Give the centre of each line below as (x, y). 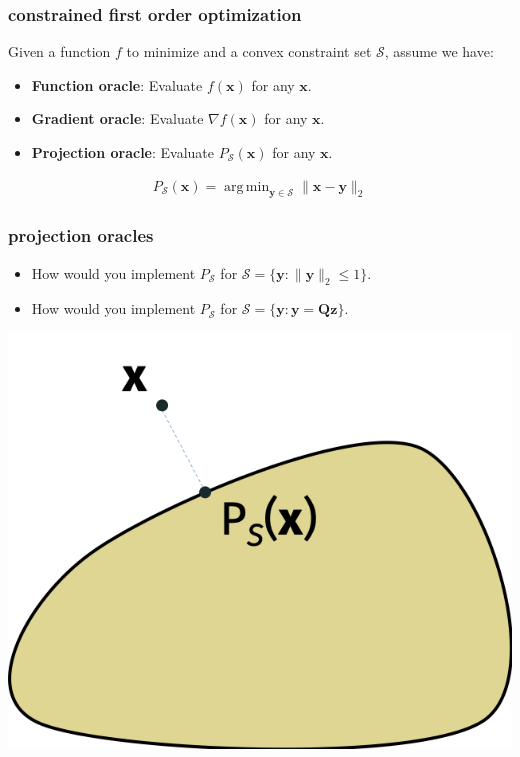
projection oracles (81, 235)
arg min (247, 186)
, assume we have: (439, 51)
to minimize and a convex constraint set (249, 51)
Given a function (59, 51)
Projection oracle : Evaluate (123, 152)
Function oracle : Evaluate (117, 84)
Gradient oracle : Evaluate (117, 118)
